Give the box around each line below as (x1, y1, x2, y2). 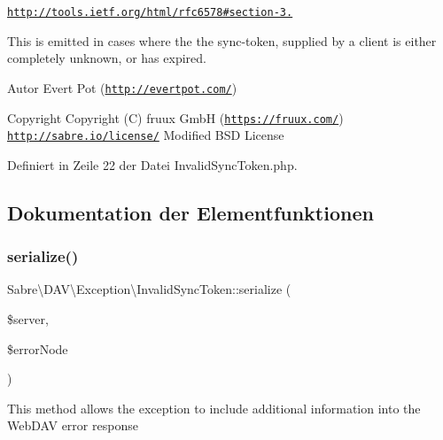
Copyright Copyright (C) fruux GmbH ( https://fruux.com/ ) (7, 108, 344, 127)
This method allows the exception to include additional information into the (7, 398, 421, 417)
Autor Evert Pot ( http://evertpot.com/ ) (7, 78, 237, 96)
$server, (7, 310, 49, 328)
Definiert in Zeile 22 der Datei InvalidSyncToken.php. (7, 155, 298, 174)
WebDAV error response (7, 416, 138, 435)
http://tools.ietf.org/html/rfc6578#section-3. (7, 6, 293, 19)
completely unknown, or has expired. (7, 49, 206, 67)
